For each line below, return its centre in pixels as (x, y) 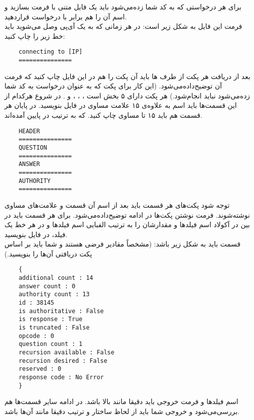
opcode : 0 (36, 336)
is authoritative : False (61, 311)
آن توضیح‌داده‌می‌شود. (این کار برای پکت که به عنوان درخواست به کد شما (113, 86)
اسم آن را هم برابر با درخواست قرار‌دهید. (66, 16)
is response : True (51, 319)
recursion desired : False (63, 361)
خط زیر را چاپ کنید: (35, 36)
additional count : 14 (56, 278)
